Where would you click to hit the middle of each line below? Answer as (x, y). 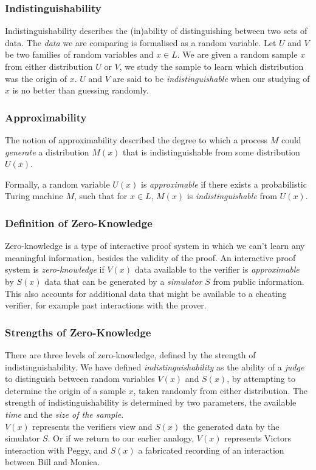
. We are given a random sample (237, 54)
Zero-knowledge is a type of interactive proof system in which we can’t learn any (155, 246)
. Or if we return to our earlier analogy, (121, 438)
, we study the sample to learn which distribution (211, 66)
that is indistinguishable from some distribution (211, 152)
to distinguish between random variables (80, 379)
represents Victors (258, 438)
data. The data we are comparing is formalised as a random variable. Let (141, 42)
